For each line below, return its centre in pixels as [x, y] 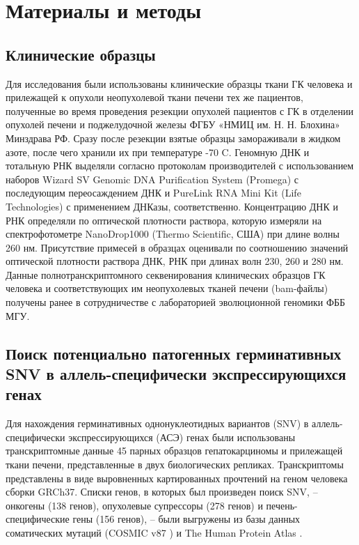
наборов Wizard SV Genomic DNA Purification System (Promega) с [152, 179]
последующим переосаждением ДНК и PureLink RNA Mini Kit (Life [153, 193]
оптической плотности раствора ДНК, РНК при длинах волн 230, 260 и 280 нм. [175, 261]
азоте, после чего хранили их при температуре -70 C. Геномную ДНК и [158, 152]
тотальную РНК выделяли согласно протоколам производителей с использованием [180, 166]
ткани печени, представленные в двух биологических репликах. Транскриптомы [175, 465]
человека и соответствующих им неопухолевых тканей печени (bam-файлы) [167, 288]
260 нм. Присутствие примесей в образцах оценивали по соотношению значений [177, 247]
